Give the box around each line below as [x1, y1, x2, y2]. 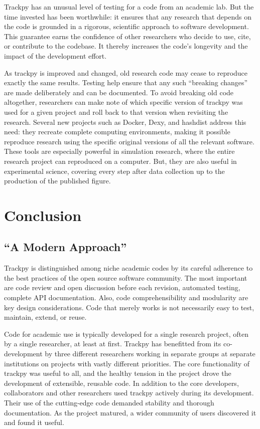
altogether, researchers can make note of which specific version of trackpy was [4, 97, 243, 107]
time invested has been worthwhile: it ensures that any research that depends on [4, 11, 251, 22]
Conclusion [4, 204, 82, 225]
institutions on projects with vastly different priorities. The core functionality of [4, 358, 250, 368]
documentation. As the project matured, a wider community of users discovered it [4, 407, 256, 417]
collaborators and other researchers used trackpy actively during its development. [4, 387, 254, 398]
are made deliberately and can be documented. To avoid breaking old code [4, 87, 234, 97]
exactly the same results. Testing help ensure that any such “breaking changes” [4, 77, 248, 88]
